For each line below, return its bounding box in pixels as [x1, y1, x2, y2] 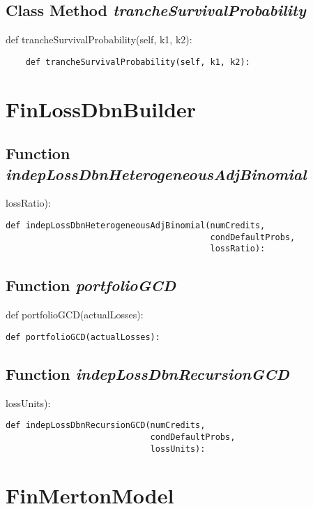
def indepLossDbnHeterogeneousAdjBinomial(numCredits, [6, 221, 266, 231]
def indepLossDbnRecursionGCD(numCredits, [6, 420, 206, 431]
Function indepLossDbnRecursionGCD [6, 362, 289, 384]
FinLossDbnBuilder [6, 94, 197, 123]
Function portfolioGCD [6, 274, 176, 296]
